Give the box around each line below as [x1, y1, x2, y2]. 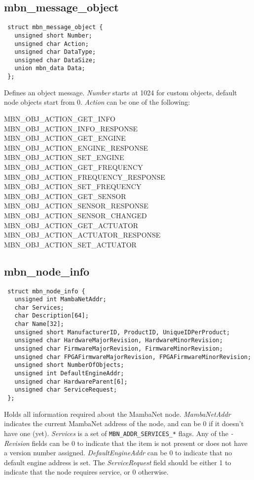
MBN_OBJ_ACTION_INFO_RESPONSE [4, 123, 138, 133]
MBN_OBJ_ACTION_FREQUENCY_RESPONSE [4, 171, 165, 182]
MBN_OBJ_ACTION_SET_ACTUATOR [4, 239, 137, 249]
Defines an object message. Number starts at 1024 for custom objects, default [4, 87, 237, 97]
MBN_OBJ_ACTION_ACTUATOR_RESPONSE [4, 230, 161, 240]
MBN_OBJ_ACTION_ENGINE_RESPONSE [4, 142, 148, 153]
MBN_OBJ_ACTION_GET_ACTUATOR [4, 220, 139, 230]
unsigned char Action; [14, 40, 89, 47]
